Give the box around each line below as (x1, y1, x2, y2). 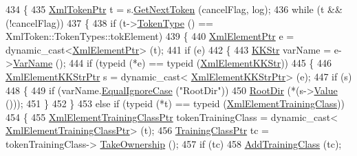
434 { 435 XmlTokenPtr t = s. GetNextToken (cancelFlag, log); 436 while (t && (6, 2, 343, 16)
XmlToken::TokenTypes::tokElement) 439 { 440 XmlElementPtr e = (6, 29, 294, 43)
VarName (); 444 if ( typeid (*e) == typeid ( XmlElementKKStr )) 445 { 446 (12, 56, 332, 70)
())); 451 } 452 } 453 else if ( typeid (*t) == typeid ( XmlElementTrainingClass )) (6, 96, 345, 111)
